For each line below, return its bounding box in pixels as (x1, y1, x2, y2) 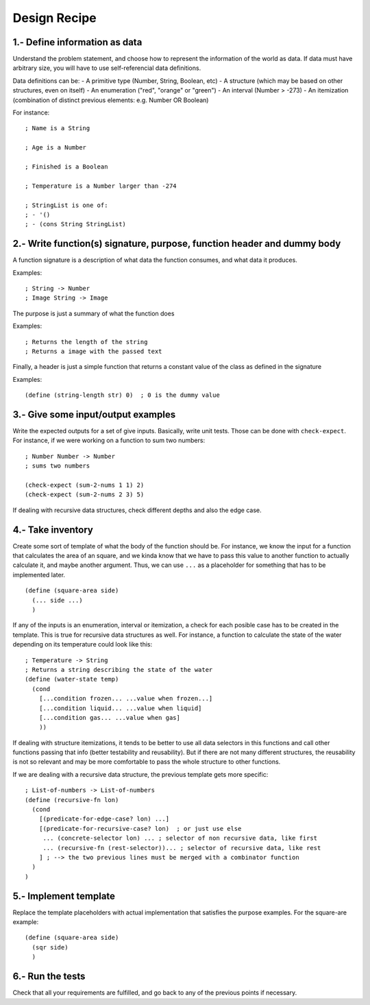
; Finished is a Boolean (25, 162, 108, 171)
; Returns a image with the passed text (25, 347, 162, 355)
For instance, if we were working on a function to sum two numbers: (12, 436, 206, 445)
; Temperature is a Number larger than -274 (25, 182, 177, 190)
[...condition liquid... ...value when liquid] (38, 704, 202, 712)
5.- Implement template (12, 890, 116, 901)
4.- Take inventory (12, 524, 94, 535)
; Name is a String (25, 124, 90, 132)
